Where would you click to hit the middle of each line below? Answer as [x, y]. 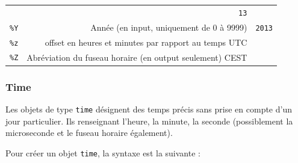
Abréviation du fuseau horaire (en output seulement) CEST [137, 57]
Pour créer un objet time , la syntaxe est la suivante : [103, 152]
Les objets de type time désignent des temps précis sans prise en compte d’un [149, 109]
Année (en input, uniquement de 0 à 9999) [169, 27]
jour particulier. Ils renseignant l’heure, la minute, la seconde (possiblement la [149, 121]
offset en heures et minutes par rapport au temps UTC [146, 42]
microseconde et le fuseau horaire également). [89, 133]
